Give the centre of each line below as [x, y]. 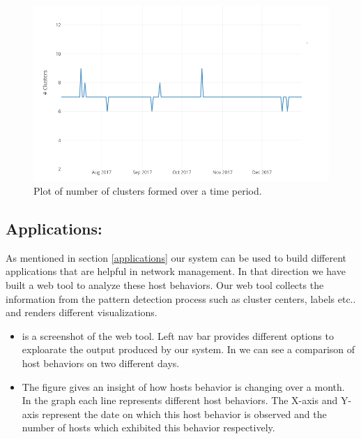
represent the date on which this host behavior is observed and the [184, 414]
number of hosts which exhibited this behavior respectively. [148, 427]
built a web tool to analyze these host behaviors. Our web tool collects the [165, 284]
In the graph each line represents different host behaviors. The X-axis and [180, 400]
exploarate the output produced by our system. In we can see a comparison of [189, 349]
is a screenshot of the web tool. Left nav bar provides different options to [178, 335]
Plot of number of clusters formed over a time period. [148, 190]
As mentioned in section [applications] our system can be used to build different [176, 257]
